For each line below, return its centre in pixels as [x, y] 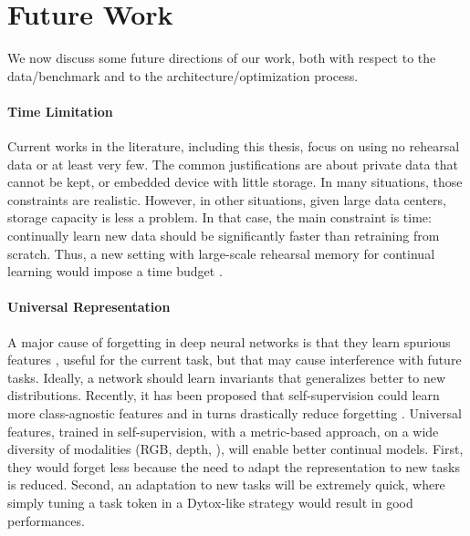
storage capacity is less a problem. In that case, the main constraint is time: [219, 217]
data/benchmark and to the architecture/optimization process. [183, 75]
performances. [46, 520]
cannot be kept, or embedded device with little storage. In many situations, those [235, 182]
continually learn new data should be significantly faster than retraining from [224, 236]
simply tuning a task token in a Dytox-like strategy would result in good [210, 502]
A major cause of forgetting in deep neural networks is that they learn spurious [229, 341]
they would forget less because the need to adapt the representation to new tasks [234, 466]
